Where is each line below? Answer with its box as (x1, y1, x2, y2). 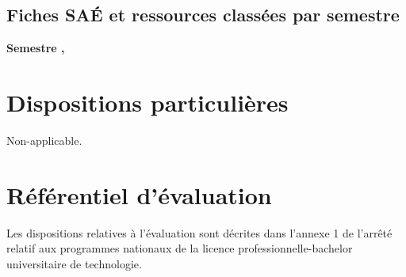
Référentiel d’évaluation (6, 178, 272, 211)
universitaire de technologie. (6, 255, 142, 271)
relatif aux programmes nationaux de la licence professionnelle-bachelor (6, 240, 353, 256)
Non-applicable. (6, 131, 82, 148)
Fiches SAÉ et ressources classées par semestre (6, 2, 400, 27)
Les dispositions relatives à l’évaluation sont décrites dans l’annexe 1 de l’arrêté (6, 224, 393, 241)
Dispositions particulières (6, 85, 289, 118)
